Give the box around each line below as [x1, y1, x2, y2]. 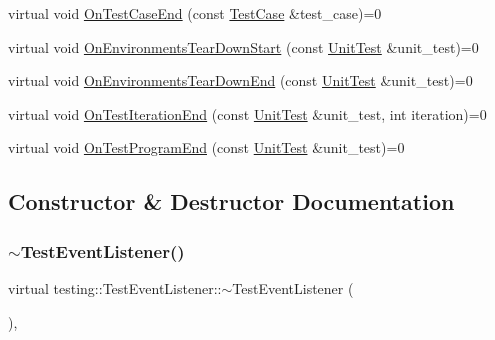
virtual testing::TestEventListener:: [8, 277, 222, 298]
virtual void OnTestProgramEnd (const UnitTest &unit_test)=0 [8, 137, 405, 158]
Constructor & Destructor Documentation [8, 186, 455, 217]
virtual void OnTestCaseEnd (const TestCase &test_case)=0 [8, 3, 382, 23]
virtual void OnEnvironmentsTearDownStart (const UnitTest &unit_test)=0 [8, 36, 479, 57]
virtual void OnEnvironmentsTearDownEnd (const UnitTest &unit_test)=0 [8, 70, 473, 91]
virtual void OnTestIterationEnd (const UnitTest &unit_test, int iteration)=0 [8, 103, 487, 124]
